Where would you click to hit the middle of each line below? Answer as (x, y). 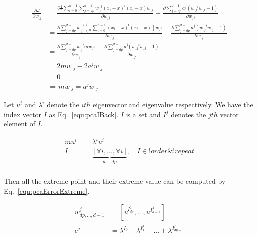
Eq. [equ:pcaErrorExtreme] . (47, 190)
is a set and (143, 114)
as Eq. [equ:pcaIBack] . (84, 114)
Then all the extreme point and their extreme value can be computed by (115, 180)
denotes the (189, 114)
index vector (23, 114)
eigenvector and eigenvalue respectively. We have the (173, 104)
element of (20, 124)
